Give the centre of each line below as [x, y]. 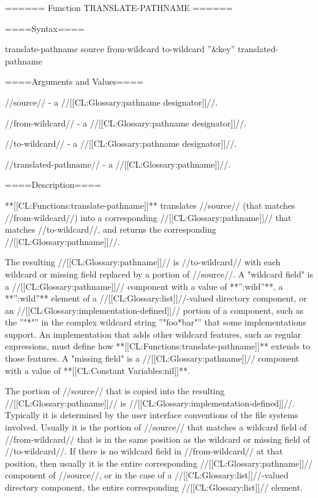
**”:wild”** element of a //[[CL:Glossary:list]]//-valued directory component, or [156, 298]
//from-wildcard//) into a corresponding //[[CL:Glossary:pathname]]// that [148, 217]
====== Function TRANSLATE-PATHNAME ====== [119, 7]
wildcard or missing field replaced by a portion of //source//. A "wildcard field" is [159, 274]
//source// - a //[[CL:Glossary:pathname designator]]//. [112, 102]
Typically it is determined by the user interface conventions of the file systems [152, 415]
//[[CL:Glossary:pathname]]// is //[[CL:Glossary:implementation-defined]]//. [150, 403]
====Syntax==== [45, 28]
